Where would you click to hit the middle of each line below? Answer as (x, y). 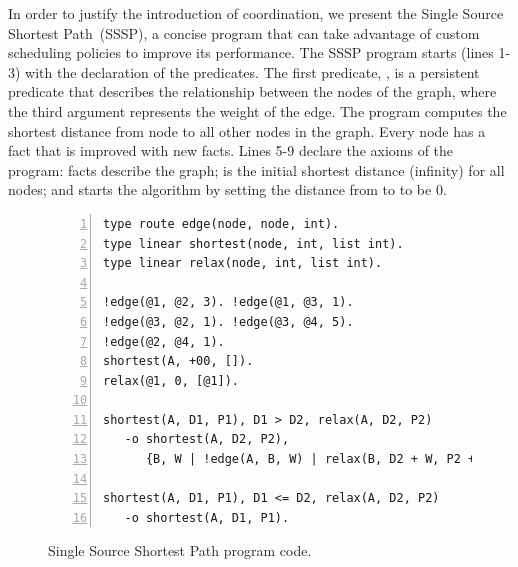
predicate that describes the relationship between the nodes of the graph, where (252, 91)
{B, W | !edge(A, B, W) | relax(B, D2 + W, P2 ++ (314, 459)
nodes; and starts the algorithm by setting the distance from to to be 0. (227, 189)
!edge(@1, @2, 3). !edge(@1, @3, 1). (228, 302)
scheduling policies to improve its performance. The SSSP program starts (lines (251, 52)
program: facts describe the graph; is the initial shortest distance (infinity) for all (256, 169)
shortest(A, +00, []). (178, 361)
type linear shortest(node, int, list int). (253, 243)
